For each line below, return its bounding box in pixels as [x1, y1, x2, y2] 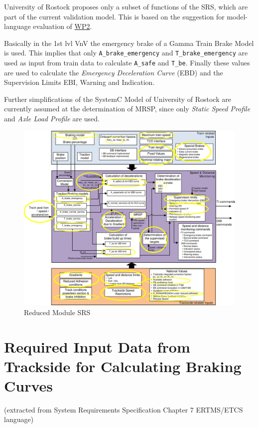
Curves [4, 375, 53, 396]
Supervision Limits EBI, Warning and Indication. [4, 77, 155, 87]
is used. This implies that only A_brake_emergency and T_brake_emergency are [4, 47, 248, 58]
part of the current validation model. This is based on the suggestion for [4, 11, 225, 21]
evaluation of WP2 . [33, 21, 92, 31]
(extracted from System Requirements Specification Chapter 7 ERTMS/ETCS [4, 404, 243, 415]
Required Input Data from [4, 336, 190, 357]
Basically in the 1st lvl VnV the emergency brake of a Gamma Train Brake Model [4, 37, 254, 48]
